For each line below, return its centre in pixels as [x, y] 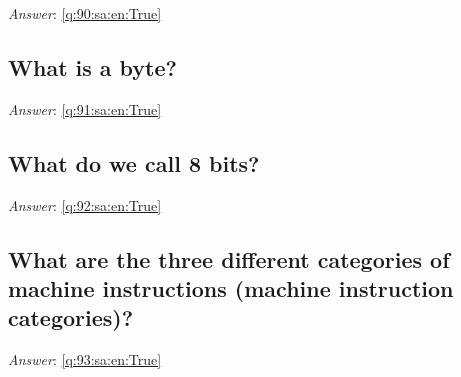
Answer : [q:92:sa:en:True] [85, 204]
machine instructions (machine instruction [231, 287]
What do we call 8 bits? [134, 162]
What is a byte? [92, 66]
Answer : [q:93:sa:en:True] [85, 359]
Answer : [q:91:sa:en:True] [85, 108]
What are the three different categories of [229, 258]
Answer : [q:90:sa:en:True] [85, 13]
